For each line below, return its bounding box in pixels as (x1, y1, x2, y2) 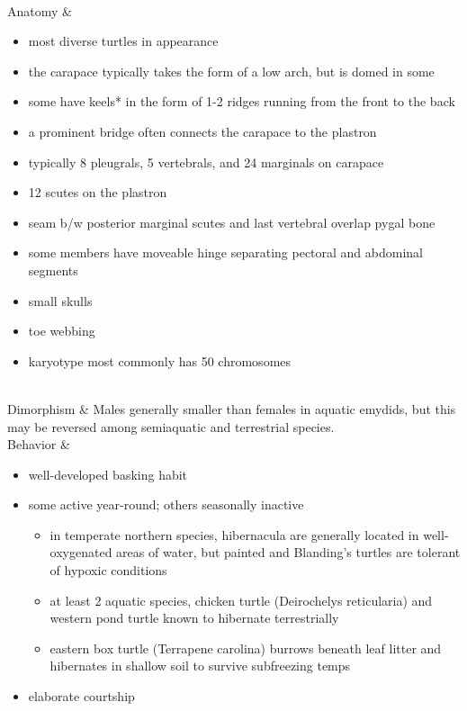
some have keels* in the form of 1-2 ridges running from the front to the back (28, 92, 455, 111)
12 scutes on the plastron (28, 183, 167, 202)
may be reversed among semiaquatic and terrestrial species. (7, 417, 335, 436)
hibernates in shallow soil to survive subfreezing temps (49, 656, 351, 675)
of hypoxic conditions (49, 561, 167, 580)
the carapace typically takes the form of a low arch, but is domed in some (28, 61, 435, 80)
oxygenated (49, 543, 112, 562)
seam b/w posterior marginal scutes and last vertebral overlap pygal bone (28, 212, 436, 231)
